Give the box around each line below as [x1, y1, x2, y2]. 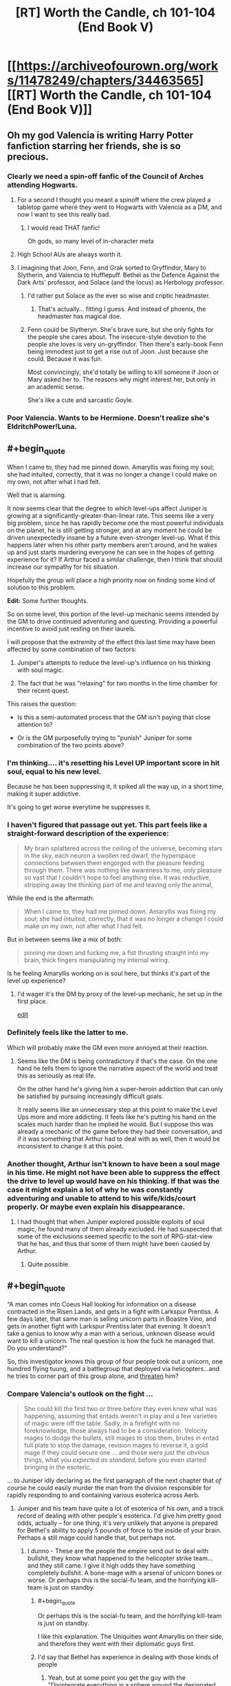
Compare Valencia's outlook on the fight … [7, 1389, 153, 1399]
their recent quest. [16, 686, 70, 694]
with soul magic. [16, 666, 64, 674]
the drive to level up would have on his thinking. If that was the [7, 1176, 220, 1185]
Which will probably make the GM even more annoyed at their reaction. [7, 1043, 208, 1051]
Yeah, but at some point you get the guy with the [47, 1674, 186, 1682]
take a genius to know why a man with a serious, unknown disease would [7, 1329, 215, 1337]
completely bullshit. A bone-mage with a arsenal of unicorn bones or [27, 1569, 222, 1577]
